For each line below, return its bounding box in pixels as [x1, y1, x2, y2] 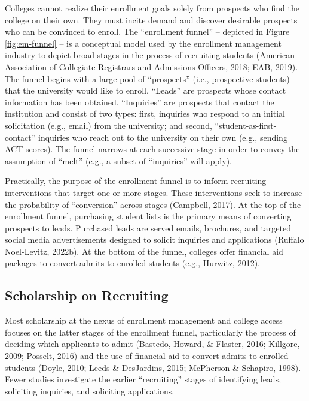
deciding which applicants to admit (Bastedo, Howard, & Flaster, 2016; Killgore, [5, 337, 300, 350]
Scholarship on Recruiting [5, 286, 169, 304]
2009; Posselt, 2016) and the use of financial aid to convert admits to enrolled [5, 349, 289, 362]
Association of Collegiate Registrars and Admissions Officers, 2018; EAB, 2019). [5, 60, 298, 73]
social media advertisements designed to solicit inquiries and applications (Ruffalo [5, 233, 304, 246]
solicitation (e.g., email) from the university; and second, [5, 119, 212, 131]
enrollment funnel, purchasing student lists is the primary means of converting [5, 210, 292, 222]
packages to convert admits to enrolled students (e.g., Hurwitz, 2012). [5, 257, 261, 269]
